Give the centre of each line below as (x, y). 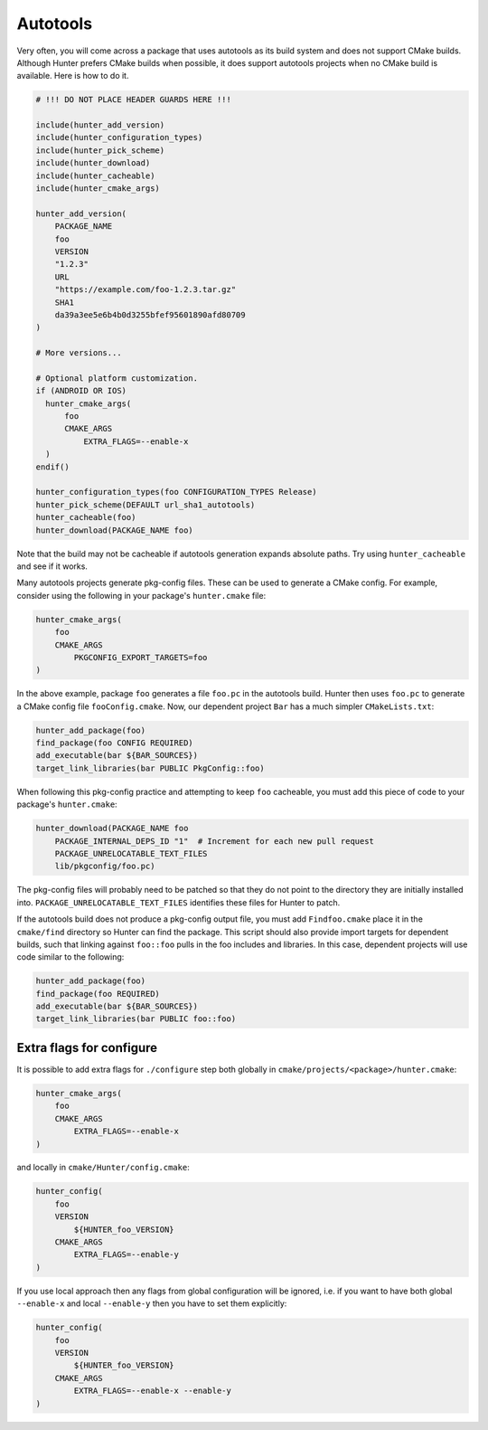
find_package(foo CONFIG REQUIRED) (114, 743)
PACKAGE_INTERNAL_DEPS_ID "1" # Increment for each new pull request (215, 841)
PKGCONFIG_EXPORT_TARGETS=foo (141, 657)
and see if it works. (52, 566)
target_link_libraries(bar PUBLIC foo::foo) (136, 1019)
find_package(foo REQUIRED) (98, 994)
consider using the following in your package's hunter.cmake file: (141, 595)
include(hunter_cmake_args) (98, 189)
